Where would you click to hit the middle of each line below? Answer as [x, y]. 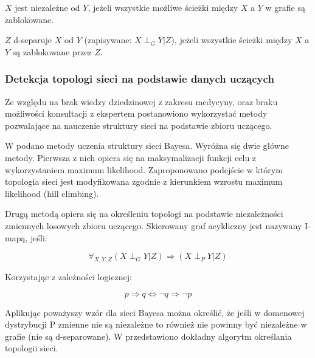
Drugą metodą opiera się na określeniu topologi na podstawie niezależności [144, 214]
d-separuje [33, 40]
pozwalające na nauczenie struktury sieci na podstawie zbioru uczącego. [139, 125]
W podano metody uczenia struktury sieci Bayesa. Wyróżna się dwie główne [147, 146]
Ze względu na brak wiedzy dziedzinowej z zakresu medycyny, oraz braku [141, 101]
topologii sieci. [32, 348]
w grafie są [285, 7]
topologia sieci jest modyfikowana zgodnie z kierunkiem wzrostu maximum [144, 181]
